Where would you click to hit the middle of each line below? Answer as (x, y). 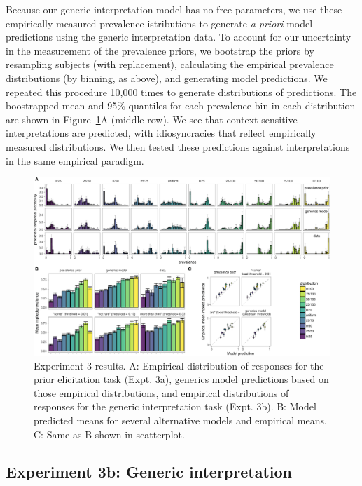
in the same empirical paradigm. (75, 160)
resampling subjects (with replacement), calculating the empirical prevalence (170, 64)
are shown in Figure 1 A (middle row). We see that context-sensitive (152, 119)
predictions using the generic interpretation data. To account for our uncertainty (179, 37)
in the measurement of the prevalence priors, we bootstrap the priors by (160, 50)
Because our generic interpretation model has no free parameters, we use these (174, 9)
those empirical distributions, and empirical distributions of (161, 392)
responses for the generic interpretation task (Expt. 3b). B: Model (175, 406)
